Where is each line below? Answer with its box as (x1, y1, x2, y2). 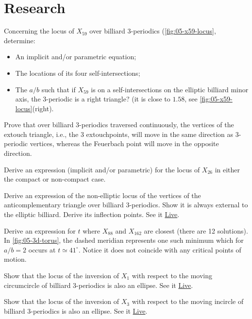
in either (215, 164, 240, 174)
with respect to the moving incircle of (132, 296, 244, 306)
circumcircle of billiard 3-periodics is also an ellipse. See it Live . (4, 280, 193, 290)
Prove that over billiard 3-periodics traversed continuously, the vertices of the (4, 119, 234, 130)
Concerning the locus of (4, 26, 74, 36)
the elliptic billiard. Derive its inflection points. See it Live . (4, 209, 180, 219)
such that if (41, 84, 76, 94)
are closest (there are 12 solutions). (144, 225, 248, 235)
